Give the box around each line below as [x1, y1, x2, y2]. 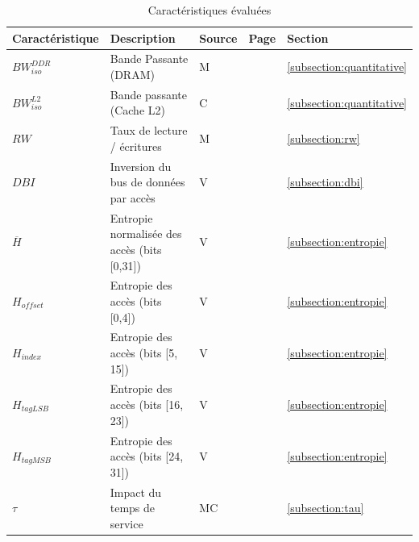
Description [110, 29, 176, 46]
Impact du [110, 483, 162, 500]
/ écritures [110, 137, 162, 154]
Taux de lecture [110, 122, 188, 139]
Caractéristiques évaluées [147, 2, 272, 18]
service [110, 515, 143, 532]
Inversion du [110, 157, 172, 174]
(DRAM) [110, 66, 155, 83]
